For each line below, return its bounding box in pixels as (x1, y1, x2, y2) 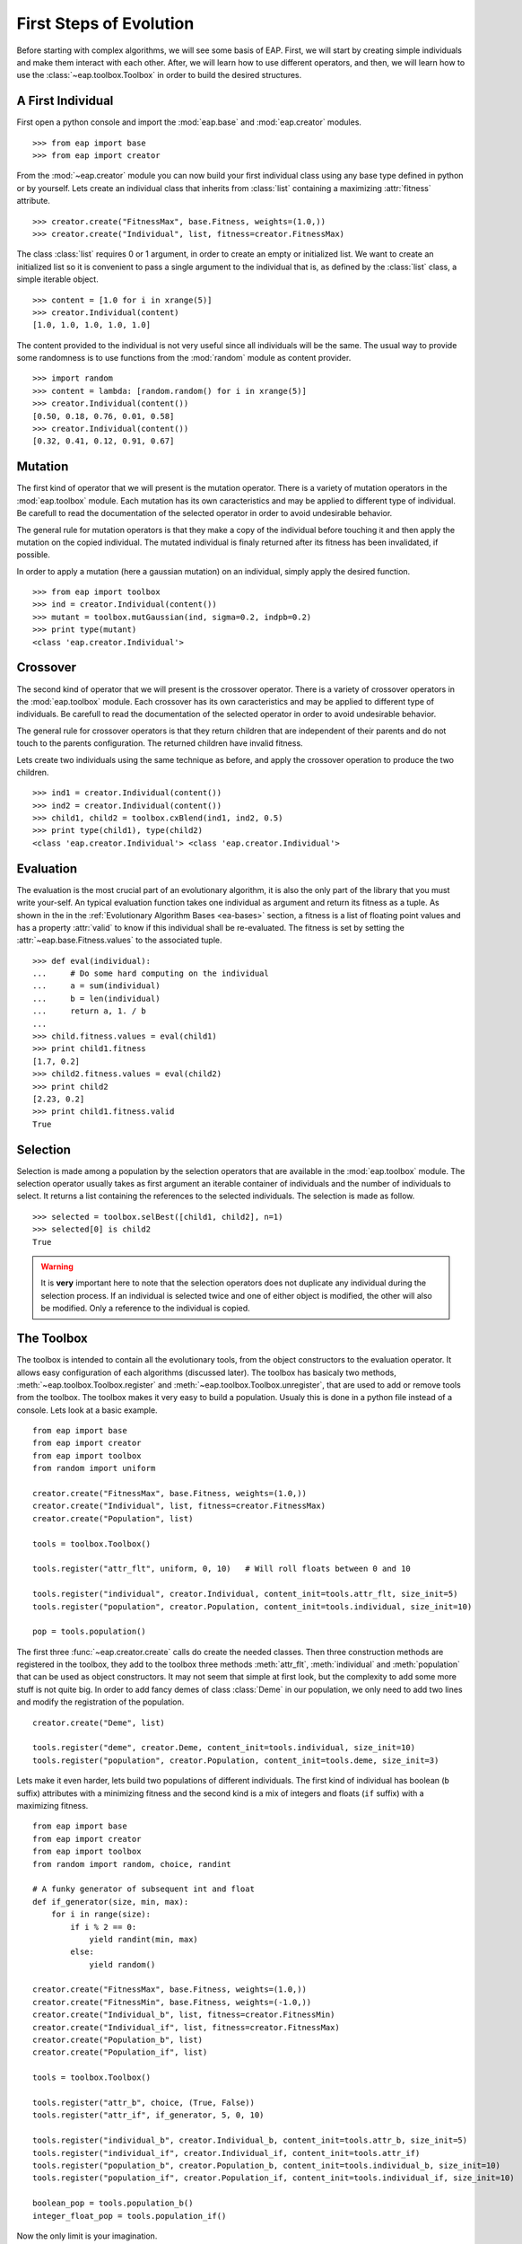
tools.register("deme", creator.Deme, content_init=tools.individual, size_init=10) (32, 1742, 416, 1753)
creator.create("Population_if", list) (32, 2047, 208, 2057)
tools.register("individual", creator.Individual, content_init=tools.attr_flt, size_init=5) (32, 1589, 458, 1600)
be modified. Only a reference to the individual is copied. (40, 1302, 250, 1314)
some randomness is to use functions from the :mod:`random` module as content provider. (16, 353, 352, 364)
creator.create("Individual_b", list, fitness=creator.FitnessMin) (32, 2010, 335, 2020)
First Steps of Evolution (16, 13, 195, 33)
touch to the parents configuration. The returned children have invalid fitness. (16, 738, 304, 749)
